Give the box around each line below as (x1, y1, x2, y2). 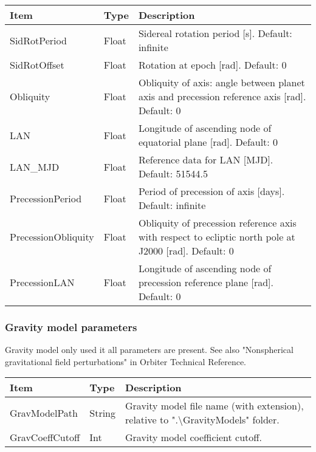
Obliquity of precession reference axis (138, 216, 297, 230)
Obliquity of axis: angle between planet (138, 75, 305, 89)
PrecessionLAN (10, 275, 75, 289)
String (89, 405, 116, 420)
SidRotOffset (10, 58, 64, 72)
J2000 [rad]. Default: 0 (138, 244, 234, 258)
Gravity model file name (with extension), (125, 399, 304, 413)
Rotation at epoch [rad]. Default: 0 (138, 58, 287, 72)
